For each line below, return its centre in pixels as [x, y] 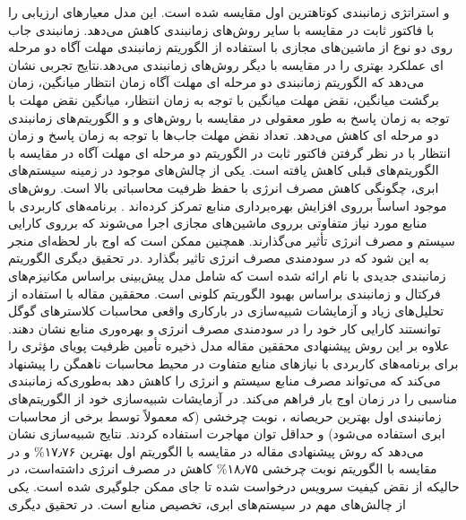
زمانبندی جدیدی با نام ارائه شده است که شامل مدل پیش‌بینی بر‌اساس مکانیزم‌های [227, 275]
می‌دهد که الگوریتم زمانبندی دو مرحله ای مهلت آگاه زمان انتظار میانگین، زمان [216, 82]
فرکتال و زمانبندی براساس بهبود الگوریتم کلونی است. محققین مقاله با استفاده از [224, 293]
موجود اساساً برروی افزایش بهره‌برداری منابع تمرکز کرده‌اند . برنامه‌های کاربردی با [228, 205]
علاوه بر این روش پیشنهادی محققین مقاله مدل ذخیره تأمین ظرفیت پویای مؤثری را [229, 346]
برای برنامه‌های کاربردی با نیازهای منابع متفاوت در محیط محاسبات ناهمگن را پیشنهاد [233, 363]
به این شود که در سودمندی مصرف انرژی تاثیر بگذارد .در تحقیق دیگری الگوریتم [219, 258]
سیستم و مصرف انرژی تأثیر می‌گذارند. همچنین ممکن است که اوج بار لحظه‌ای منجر [232, 240]
